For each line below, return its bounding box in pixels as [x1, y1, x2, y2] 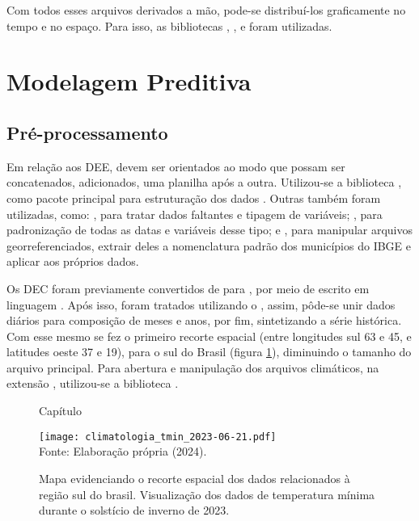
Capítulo [39, 402, 82, 419]
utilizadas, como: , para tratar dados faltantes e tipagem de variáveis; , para [6, 205, 383, 222]
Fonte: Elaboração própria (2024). [39, 443, 207, 460]
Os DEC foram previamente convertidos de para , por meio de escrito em [6, 279, 370, 296]
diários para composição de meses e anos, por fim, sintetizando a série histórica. [6, 312, 402, 329]
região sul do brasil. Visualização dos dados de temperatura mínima [39, 485, 375, 502]
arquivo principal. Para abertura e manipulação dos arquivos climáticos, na [6, 359, 379, 376]
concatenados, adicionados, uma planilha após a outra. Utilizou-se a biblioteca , [6, 174, 402, 191]
